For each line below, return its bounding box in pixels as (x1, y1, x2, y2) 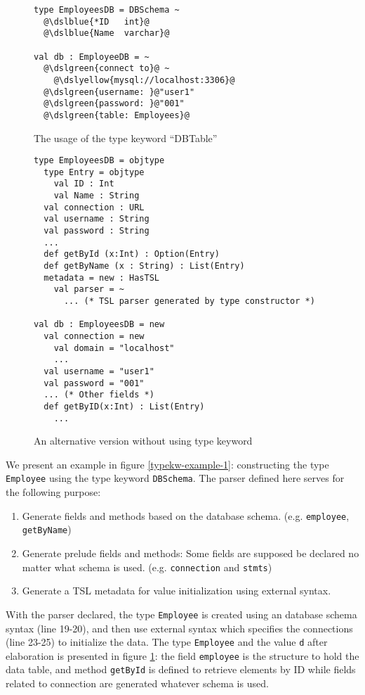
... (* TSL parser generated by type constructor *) (63, 296, 315, 307)
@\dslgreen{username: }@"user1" (44, 87, 195, 97)
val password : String (44, 226, 150, 236)
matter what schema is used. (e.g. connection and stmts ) (22, 559, 272, 574)
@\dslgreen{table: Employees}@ (44, 110, 190, 120)
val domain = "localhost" (53, 343, 175, 353)
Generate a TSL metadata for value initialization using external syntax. (22, 583, 331, 598)
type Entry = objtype (44, 167, 145, 177)
